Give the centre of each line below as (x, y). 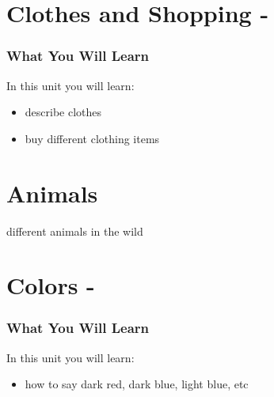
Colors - (51, 285)
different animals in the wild (75, 231)
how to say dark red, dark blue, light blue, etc (137, 384)
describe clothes (63, 112)
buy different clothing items (92, 138)
